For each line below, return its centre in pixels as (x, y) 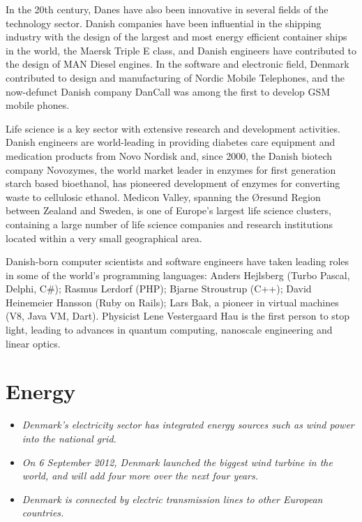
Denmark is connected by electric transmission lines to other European (172, 499)
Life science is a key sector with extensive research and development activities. (173, 128)
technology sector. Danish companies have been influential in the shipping (164, 23)
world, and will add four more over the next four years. (140, 476)
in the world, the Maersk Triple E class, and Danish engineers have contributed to (181, 50)
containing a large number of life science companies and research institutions (169, 224)
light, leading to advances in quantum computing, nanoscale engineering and (169, 330)
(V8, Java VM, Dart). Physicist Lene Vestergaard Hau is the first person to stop (178, 316)
